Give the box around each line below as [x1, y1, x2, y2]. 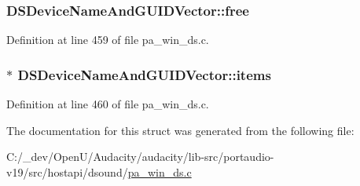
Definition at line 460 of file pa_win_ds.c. [6, 96, 209, 112]
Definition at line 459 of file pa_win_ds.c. [6, 31, 209, 48]
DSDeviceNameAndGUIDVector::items [17, 64, 271, 84]
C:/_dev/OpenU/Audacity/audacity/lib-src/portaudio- [6, 148, 274, 165]
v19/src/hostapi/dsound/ [6, 163, 128, 180]
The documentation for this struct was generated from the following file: [6, 122, 354, 138]
